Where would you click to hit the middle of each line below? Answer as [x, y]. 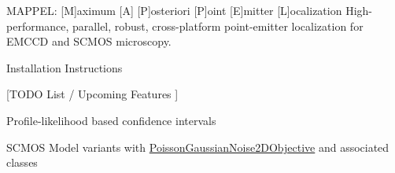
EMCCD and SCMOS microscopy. [89, 41]
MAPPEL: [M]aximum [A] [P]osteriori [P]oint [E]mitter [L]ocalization [174, 10]
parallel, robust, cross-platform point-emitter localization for [218, 26]
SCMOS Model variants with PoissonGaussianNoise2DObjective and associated [198, 147]
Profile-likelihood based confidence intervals [111, 120]
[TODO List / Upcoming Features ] [92, 94]
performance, [38, 26]
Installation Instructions [65, 67]
